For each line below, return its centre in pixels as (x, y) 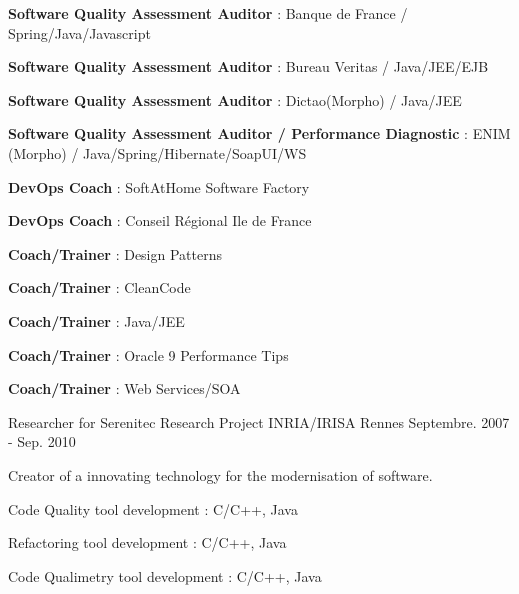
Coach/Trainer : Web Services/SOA (124, 388)
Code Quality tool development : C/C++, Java (153, 508)
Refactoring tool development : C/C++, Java (147, 542)
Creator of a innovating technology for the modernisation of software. (220, 474)
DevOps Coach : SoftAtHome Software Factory (159, 186)
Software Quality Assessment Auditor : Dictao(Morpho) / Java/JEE (235, 99)
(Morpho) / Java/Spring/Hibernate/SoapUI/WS (157, 152)
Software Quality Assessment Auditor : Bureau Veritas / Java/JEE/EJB (248, 66)
